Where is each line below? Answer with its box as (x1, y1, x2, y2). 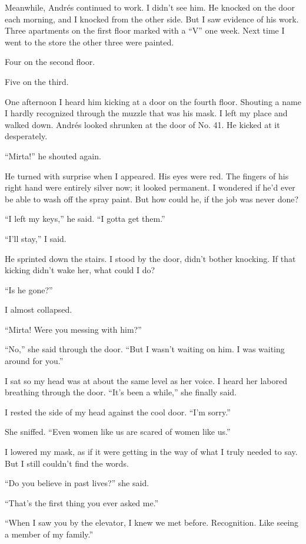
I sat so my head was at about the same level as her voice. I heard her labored (5, 374, 287, 386)
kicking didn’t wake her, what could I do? (5, 264, 155, 276)
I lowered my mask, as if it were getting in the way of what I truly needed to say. (5, 445, 298, 458)
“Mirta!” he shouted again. (5, 149, 101, 162)
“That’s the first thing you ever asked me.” (5, 496, 159, 509)
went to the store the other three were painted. (5, 35, 174, 48)
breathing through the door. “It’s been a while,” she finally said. (5, 386, 237, 398)
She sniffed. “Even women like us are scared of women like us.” (5, 425, 231, 438)
